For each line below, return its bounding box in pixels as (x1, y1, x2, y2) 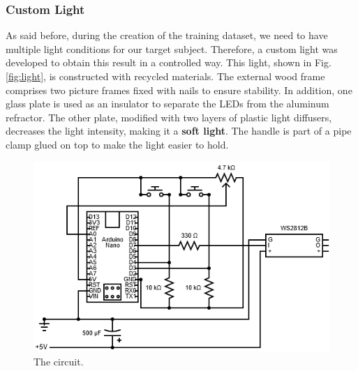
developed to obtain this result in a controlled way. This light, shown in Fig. (6, 55, 331, 70)
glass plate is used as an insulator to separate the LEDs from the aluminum (6, 96, 329, 111)
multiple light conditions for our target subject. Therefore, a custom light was (6, 41, 338, 56)
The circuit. (33, 354, 84, 368)
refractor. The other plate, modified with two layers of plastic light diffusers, (6, 109, 332, 124)
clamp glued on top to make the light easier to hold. (6, 137, 229, 151)
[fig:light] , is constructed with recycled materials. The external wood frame (6, 69, 325, 83)
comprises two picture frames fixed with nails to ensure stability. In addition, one (6, 82, 352, 97)
